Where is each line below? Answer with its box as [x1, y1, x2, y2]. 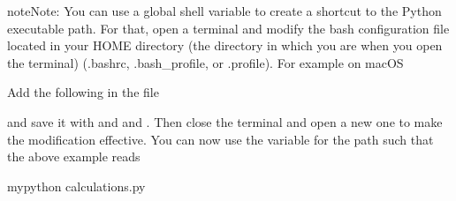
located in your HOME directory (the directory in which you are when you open [7, 36, 443, 55]
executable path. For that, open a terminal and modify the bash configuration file [7, 19, 450, 37]
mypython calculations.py [7, 176, 146, 195]
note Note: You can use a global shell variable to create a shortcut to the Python [7, 2, 442, 19]
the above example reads [7, 147, 141, 166]
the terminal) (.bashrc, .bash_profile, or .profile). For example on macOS [7, 53, 404, 71]
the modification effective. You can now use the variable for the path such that [7, 130, 434, 148]
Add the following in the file [7, 83, 159, 101]
